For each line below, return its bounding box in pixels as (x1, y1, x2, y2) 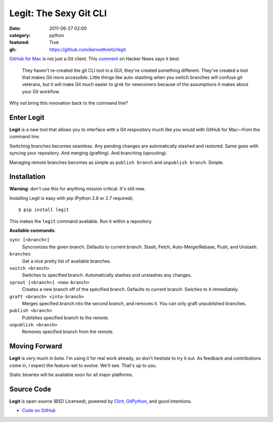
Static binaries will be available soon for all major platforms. (9, 372, 133, 378)
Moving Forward (9, 342, 63, 351)
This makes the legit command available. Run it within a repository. (9, 218, 153, 224)
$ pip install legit (18, 207, 69, 213)
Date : (9, 25, 21, 31)
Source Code (9, 385, 52, 393)
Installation (9, 173, 45, 181)
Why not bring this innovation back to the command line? (9, 100, 128, 106)
